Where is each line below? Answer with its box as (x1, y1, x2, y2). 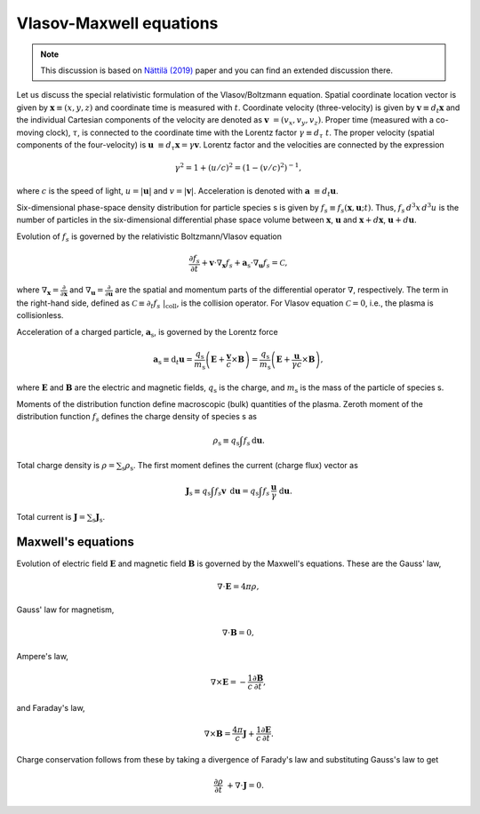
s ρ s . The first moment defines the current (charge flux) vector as (121, 459, 359, 473)
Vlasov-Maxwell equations (16, 13, 219, 33)
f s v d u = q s (214, 485, 260, 498)
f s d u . (243, 435, 266, 448)
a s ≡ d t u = (152, 355, 193, 367)
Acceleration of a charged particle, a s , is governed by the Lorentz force (16, 326, 279, 339)
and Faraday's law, (16, 702, 85, 713)
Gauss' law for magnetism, (16, 604, 115, 615)
